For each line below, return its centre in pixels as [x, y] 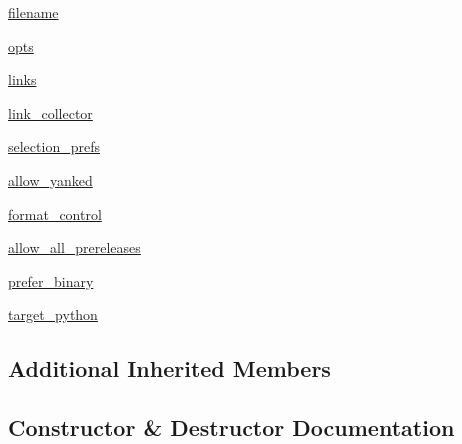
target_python [53, 314]
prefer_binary [51, 280]
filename [33, 12]
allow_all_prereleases [74, 247]
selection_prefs [54, 146]
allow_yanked [50, 179]
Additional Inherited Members [169, 368]
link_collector [50, 112]
